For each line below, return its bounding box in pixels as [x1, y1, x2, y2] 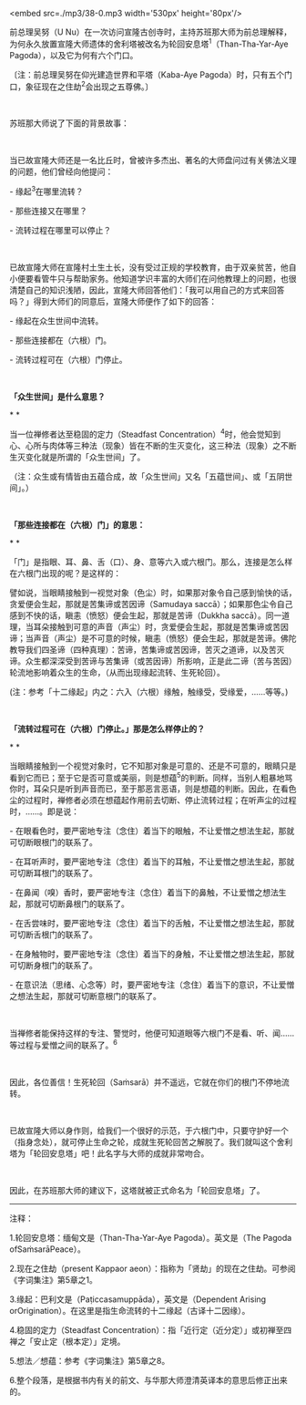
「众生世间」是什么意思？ [9, 391, 106, 402]
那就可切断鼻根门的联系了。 [25, 898, 129, 910]
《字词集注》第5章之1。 [9, 1274, 97, 1285]
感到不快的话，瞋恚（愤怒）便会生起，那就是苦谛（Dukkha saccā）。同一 [9, 610, 282, 621]
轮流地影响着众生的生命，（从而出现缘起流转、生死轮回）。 [9, 666, 225, 677]
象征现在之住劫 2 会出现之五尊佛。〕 [25, 79, 154, 92]
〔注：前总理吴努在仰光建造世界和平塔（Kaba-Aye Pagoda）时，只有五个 [9, 68, 285, 80]
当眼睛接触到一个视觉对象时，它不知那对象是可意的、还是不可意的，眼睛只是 [9, 760, 297, 771]
